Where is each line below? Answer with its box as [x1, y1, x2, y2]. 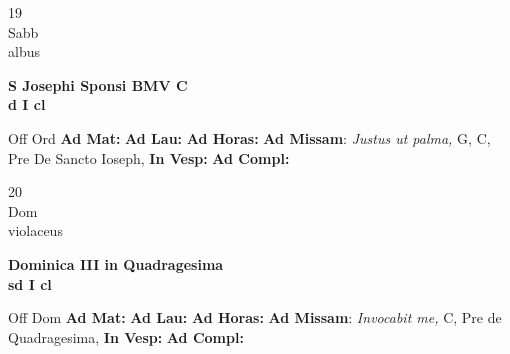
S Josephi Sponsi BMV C [8, 74, 188, 95]
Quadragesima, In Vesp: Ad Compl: [8, 326, 244, 347]
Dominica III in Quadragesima [8, 253, 224, 274]
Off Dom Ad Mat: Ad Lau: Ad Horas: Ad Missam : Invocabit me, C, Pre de [8, 307, 502, 328]
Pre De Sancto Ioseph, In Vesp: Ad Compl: [8, 147, 290, 168]
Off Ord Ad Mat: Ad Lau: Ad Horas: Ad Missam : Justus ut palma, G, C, [8, 127, 491, 148]
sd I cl [8, 273, 52, 294]
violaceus [8, 220, 63, 241]
